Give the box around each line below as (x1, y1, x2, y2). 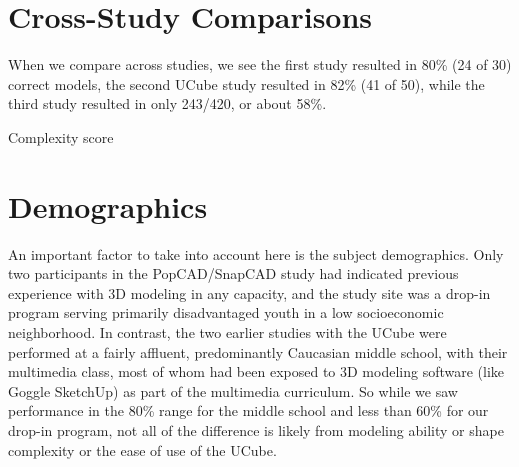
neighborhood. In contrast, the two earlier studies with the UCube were (8, 322, 447, 342)
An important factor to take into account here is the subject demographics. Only (8, 243, 504, 264)
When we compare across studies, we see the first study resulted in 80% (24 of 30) (8, 54, 512, 75)
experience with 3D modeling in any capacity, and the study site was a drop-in (8, 282, 491, 303)
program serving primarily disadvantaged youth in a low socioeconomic (8, 302, 444, 323)
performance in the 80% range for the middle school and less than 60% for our (8, 400, 489, 421)
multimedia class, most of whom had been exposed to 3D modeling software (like (8, 361, 505, 382)
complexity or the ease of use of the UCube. (8, 439, 277, 460)
